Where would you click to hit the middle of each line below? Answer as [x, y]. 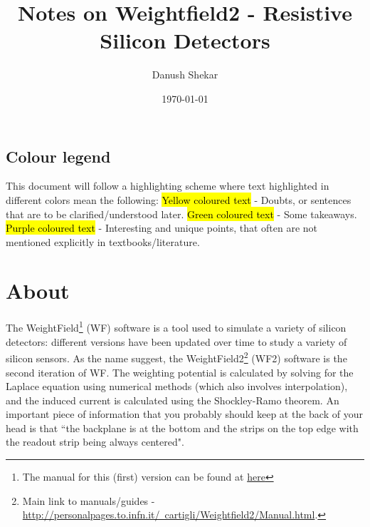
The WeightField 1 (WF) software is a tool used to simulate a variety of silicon [176, 327]
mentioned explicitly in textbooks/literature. [103, 241]
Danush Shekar [185, 75]
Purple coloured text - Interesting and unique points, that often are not [162, 228]
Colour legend [58, 156]
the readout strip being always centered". [95, 442]
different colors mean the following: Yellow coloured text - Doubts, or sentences [179, 199]
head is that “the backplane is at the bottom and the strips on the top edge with [182, 428]
